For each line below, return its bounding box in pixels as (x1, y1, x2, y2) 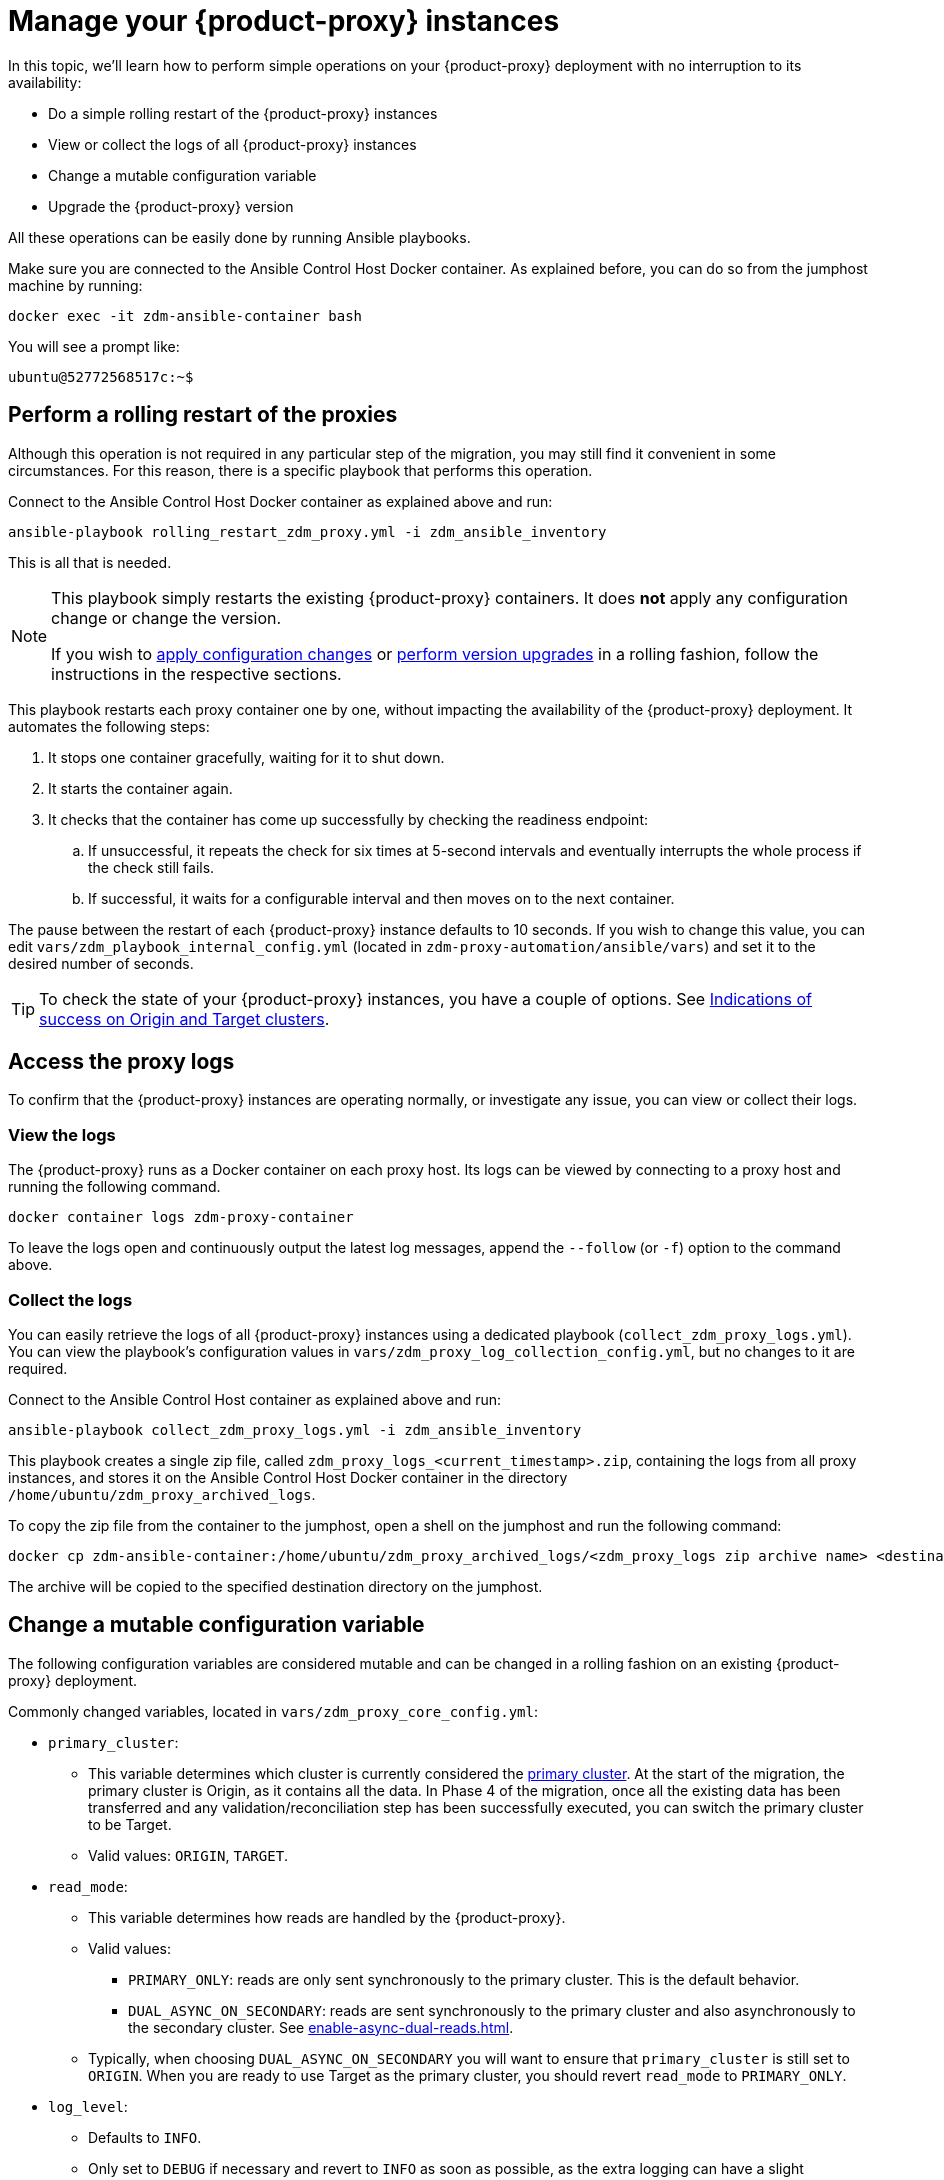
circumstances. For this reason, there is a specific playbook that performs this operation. (8, 461, 593, 479)
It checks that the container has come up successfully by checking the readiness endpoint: (48, 810, 648, 828)
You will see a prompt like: (8, 337, 180, 355)
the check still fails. (88, 858, 215, 876)
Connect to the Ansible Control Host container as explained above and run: (8, 1390, 502, 1408)
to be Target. (88, 1815, 172, 1833)
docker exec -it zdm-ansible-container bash (8, 307, 363, 324)
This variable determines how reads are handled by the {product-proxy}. (88, 1908, 566, 1926)
